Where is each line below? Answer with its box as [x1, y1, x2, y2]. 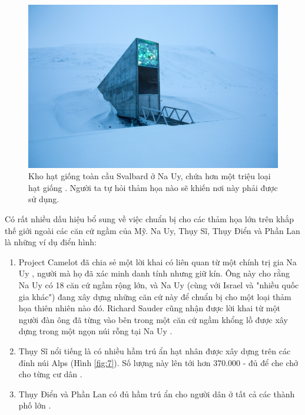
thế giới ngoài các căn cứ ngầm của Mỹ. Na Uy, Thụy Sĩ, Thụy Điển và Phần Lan [5, 224, 300, 236]
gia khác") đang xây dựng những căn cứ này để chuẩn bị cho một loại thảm [18, 290, 291, 302]
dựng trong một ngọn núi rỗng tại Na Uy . [18, 325, 173, 337]
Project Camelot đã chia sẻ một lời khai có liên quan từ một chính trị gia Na [18, 255, 297, 268]
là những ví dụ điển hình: [5, 236, 97, 248]
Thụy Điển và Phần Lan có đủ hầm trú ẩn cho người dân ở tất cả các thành [18, 387, 295, 400]
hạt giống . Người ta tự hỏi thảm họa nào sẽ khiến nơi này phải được [28, 181, 278, 193]
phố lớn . [18, 399, 51, 411]
